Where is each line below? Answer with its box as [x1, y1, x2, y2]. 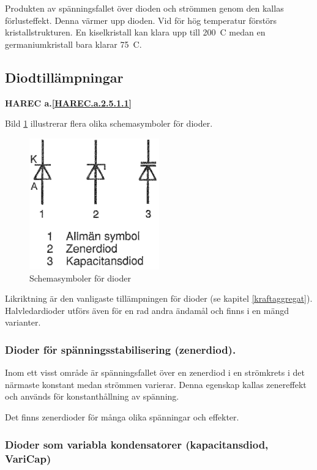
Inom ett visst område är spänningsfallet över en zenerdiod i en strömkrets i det [5, 366, 305, 379]
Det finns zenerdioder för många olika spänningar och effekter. [5, 411, 239, 423]
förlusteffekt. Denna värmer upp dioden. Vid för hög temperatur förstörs [5, 13, 277, 26]
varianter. [5, 316, 41, 329]
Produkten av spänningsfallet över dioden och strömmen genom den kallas [5, 2, 284, 14]
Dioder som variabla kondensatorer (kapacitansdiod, [5, 436, 269, 452]
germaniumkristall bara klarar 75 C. [5, 37, 142, 50]
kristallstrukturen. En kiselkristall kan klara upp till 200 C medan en [5, 26, 266, 39]
